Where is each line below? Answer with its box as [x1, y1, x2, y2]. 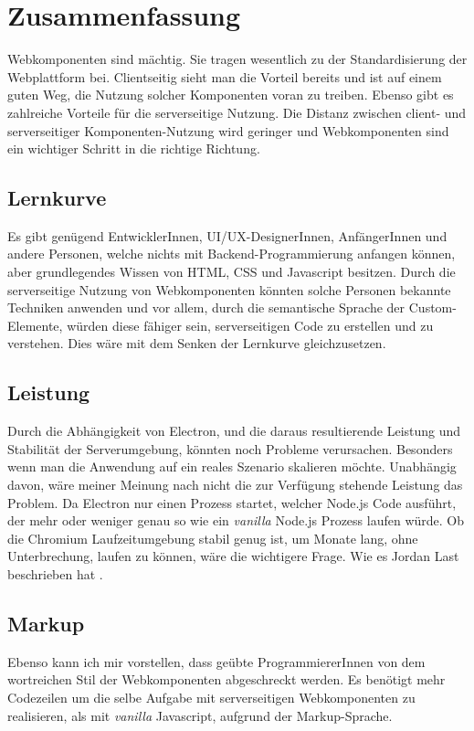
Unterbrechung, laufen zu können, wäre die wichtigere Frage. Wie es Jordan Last [7, 546, 459, 566]
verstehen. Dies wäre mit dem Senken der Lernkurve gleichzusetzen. [7, 334, 386, 353]
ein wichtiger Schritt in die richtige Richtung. [7, 139, 260, 158]
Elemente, [7, 315, 63, 334]
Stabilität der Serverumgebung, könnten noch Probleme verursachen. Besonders [7, 439, 453, 458]
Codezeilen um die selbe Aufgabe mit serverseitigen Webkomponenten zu [7, 687, 416, 706]
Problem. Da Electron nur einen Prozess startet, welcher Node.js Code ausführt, [7, 493, 457, 512]
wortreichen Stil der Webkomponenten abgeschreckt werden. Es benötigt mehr [7, 670, 446, 689]
